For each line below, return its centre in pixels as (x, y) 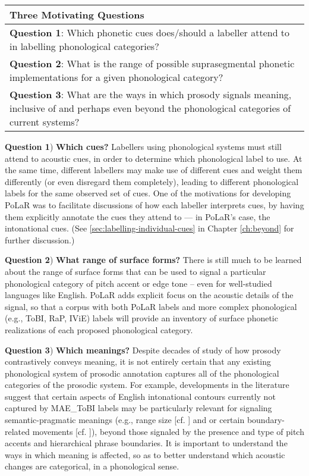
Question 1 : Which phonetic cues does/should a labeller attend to (150, 32)
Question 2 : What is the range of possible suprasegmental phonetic (152, 63)
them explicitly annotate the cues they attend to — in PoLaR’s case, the (138, 216)
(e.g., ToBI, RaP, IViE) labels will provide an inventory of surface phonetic (141, 318)
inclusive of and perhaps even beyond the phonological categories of (150, 108)
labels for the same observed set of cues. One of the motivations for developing (148, 193)
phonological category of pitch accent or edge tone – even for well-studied (138, 283)
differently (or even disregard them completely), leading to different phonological (152, 181)
